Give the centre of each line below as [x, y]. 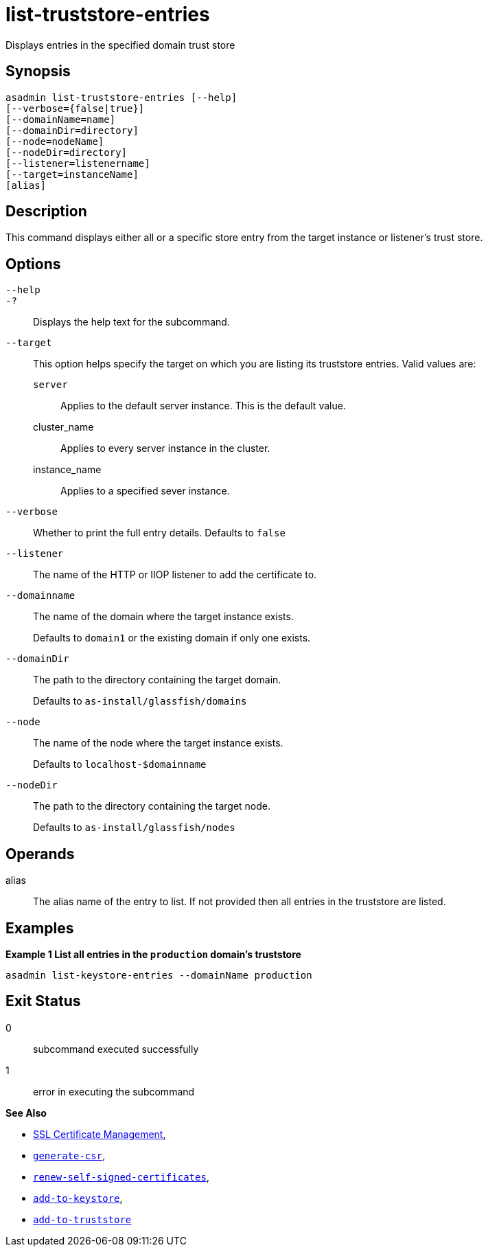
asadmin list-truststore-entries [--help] [121, 97]
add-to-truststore [82, 1219]
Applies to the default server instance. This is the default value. [203, 406]
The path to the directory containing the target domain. [157, 680]
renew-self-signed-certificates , [121, 1176]
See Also [26, 1113]
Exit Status [43, 1001]
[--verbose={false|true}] [75, 108]
